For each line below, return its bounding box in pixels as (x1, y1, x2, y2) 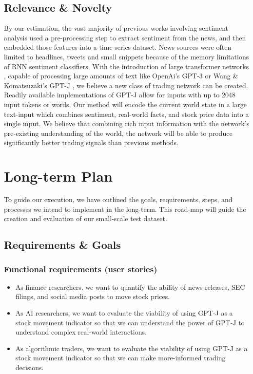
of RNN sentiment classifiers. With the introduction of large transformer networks (4, 61, 249, 71)
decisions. (15, 362, 44, 372)
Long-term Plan (4, 166, 113, 186)
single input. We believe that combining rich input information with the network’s (4, 118, 250, 129)
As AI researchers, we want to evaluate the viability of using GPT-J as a (15, 308, 233, 318)
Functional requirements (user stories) (4, 262, 157, 275)
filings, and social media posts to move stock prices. (15, 291, 170, 301)
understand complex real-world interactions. (15, 327, 147, 337)
